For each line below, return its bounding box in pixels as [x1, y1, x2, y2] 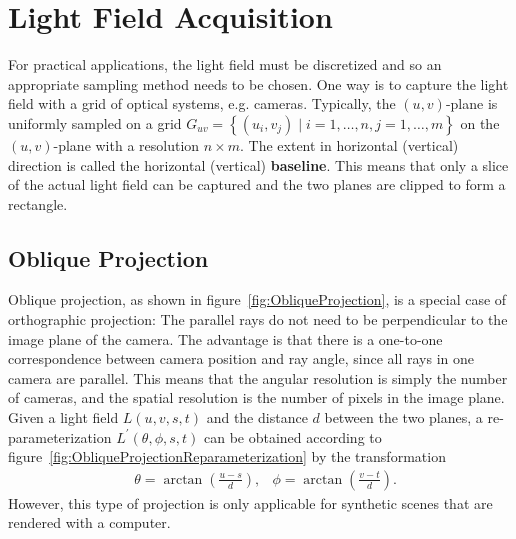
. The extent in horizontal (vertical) [240, 134, 459, 155]
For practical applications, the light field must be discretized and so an [8, 54, 442, 75]
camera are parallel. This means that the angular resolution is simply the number [8, 367, 508, 388]
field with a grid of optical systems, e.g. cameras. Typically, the [8, 93, 396, 114]
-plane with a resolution [53, 134, 200, 155]
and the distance [206, 407, 308, 428]
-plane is [445, 93, 498, 114]
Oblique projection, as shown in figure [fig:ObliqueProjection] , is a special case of [8, 289, 507, 310]
